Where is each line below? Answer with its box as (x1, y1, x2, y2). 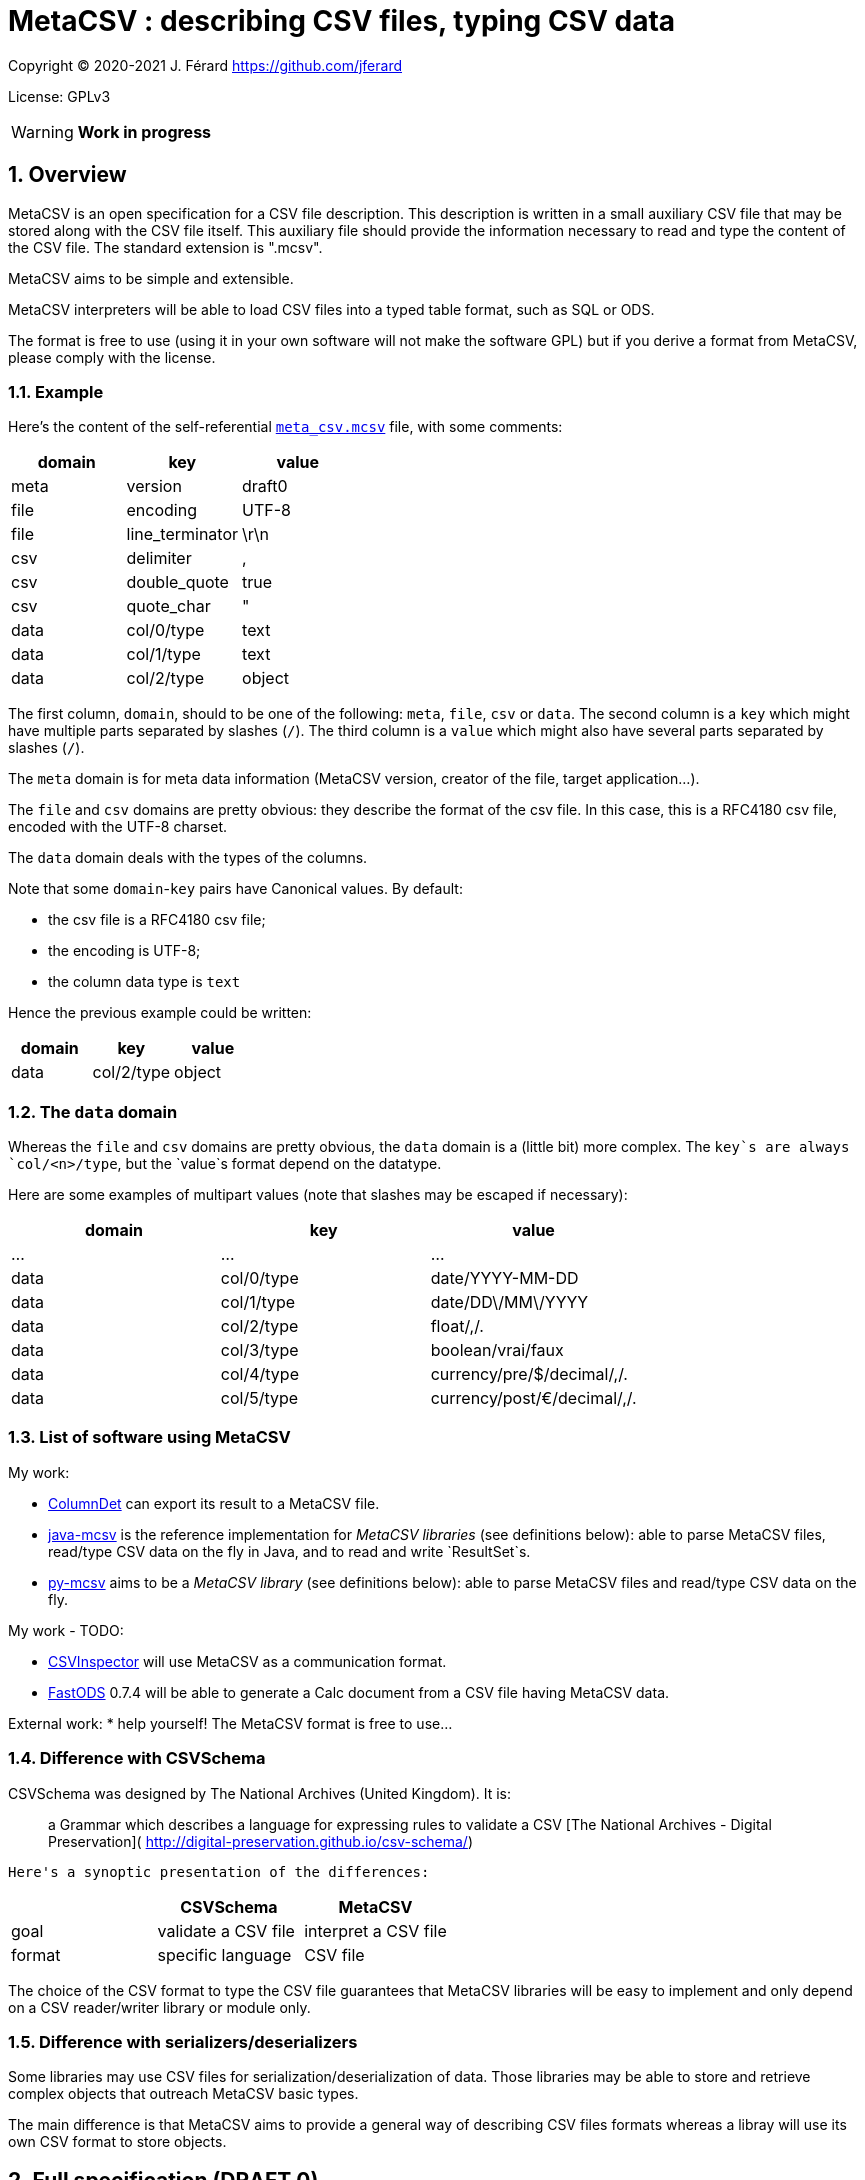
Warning (11, 121, 74, 142)
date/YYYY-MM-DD (430, 1268, 579, 1289)
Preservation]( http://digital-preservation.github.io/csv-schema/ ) (48, 1832, 473, 1850)
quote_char (126, 596, 211, 617)
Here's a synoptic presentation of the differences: (8, 1863, 430, 1880)
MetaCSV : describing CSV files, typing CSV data (8, 4, 676, 38)
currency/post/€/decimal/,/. (430, 1388, 637, 1409)
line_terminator (126, 524, 239, 545)
